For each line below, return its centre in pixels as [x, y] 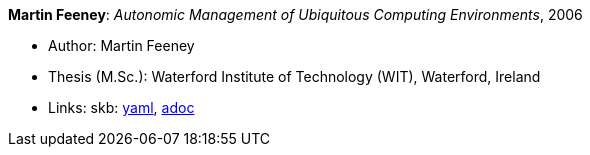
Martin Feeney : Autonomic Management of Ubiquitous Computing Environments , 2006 [295, 14]
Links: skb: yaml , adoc [121, 107]
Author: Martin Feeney [121, 45]
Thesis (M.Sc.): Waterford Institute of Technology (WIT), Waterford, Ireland [294, 76]
